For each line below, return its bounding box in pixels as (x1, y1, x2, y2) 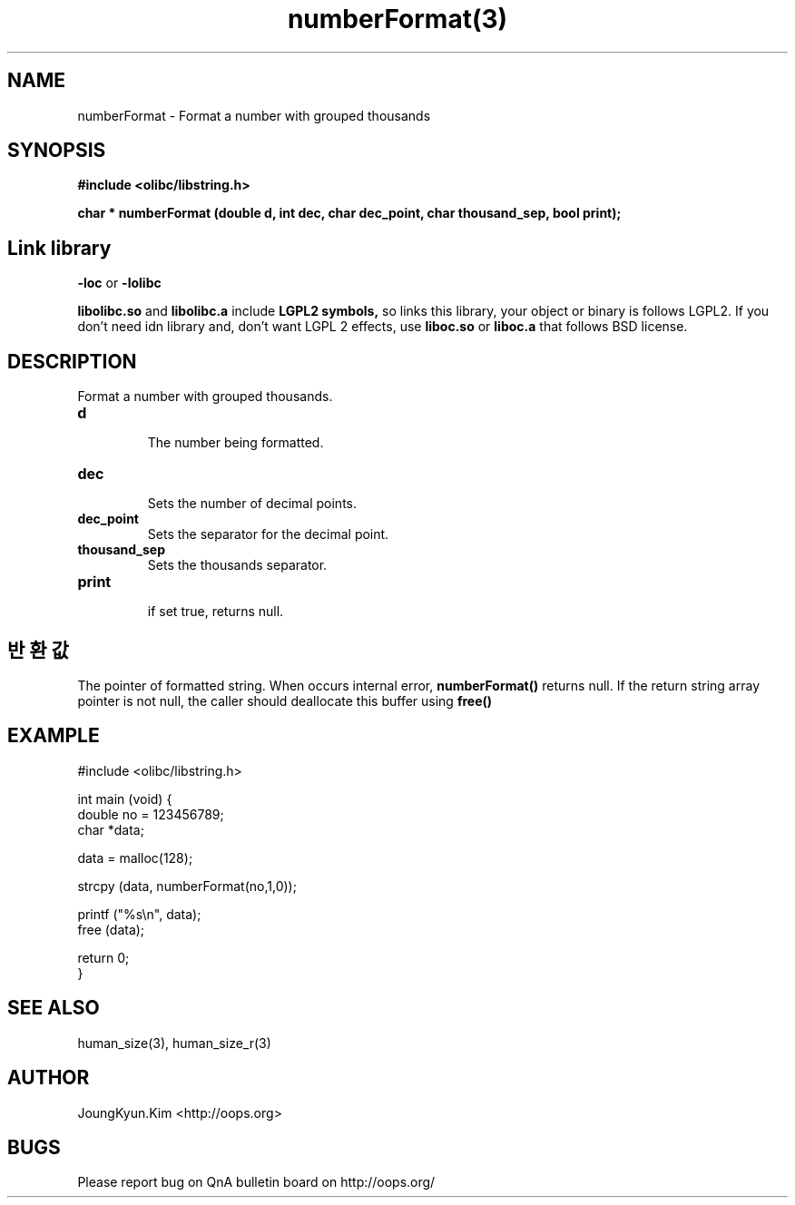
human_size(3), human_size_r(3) (77, 1034, 271, 1051)
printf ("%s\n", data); (77, 906, 201, 922)
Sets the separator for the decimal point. (147, 526, 389, 543)
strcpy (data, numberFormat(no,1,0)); (77, 877, 297, 894)
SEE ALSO (7, 996, 100, 1020)
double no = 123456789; (77, 806, 224, 822)
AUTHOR (7, 1066, 90, 1090)
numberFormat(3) (287, 4, 508, 34)
